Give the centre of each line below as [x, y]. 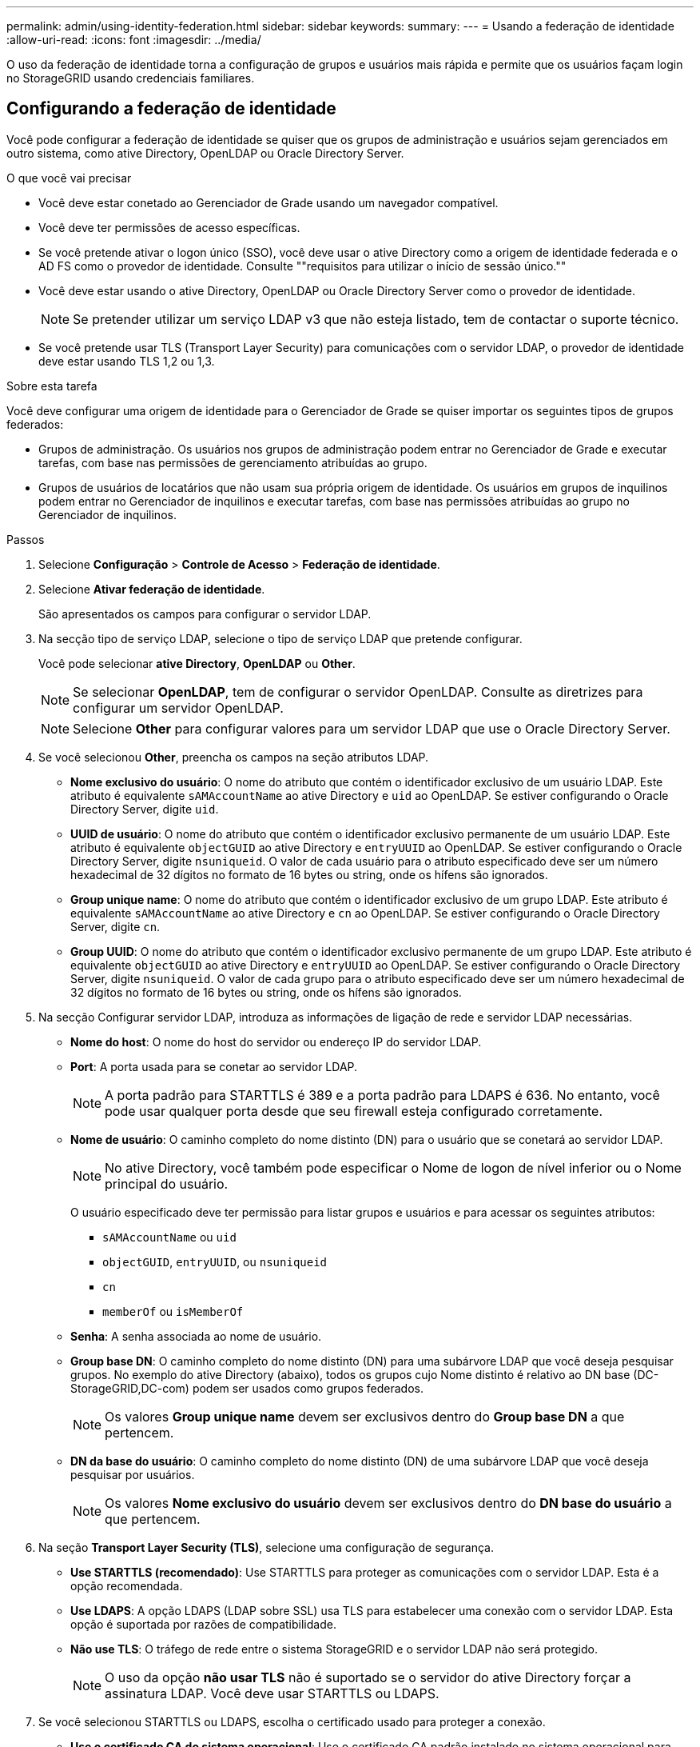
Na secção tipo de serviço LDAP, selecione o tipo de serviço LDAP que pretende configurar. [280, 638]
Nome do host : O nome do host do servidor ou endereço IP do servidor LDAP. [276, 1041]
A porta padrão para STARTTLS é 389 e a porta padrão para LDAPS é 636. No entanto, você [382, 1095]
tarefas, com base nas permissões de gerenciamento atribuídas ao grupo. [233, 462]
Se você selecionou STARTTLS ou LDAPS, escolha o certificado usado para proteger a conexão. [292, 1721]
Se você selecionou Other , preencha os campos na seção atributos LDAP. [234, 757]
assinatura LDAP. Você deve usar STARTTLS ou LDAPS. [272, 1693]
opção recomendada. [127, 1585]
